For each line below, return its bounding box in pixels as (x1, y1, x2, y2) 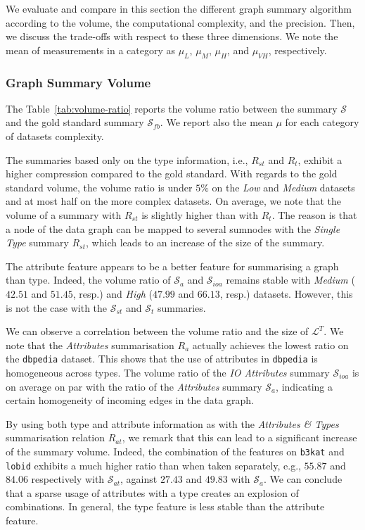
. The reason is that (271, 207, 357, 222)
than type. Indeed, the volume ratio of (6, 272, 171, 287)
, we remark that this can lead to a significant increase (122, 430, 357, 445)
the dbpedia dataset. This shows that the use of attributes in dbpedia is (6, 351, 318, 366)
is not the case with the (6, 300, 108, 315)
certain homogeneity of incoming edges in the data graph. (6, 393, 254, 408)
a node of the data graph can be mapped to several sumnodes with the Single (6, 221, 340, 236)
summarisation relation (6, 430, 105, 445)
